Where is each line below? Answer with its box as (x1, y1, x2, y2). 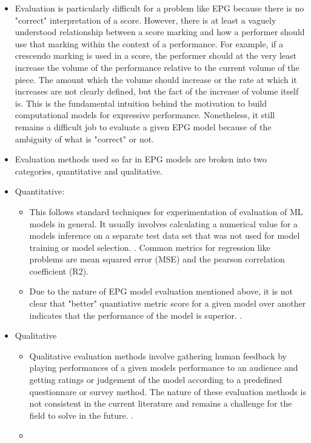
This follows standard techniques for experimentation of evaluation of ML (29, 205, 303, 218)
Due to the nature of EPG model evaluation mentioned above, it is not (29, 285, 293, 298)
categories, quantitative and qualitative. (15, 164, 162, 177)
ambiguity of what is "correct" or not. (15, 132, 155, 145)
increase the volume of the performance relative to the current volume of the (15, 61, 299, 73)
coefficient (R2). (29, 264, 89, 277)
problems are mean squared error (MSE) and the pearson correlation (29, 253, 285, 265)
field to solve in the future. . (29, 408, 134, 421)
